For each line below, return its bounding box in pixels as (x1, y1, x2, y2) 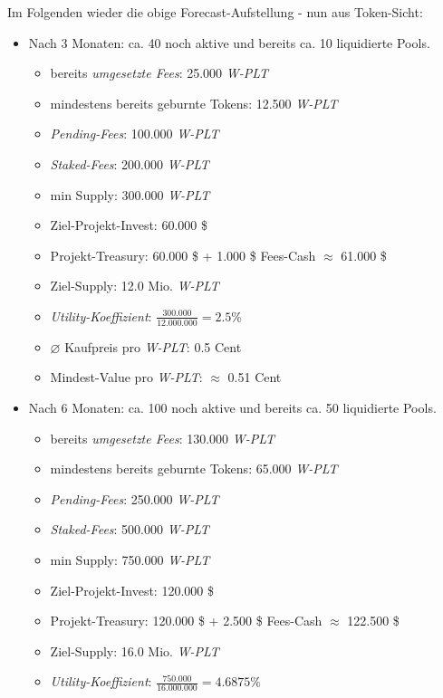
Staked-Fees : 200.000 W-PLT (50, 154, 209, 173)
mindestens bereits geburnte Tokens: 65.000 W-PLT (50, 459, 338, 478)
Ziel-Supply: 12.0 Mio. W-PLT (50, 276, 219, 295)
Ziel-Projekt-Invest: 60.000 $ (50, 215, 207, 234)
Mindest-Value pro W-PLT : (50, 368, 203, 387)
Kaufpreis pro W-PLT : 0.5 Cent (64, 337, 242, 356)
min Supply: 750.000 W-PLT (50, 550, 210, 569)
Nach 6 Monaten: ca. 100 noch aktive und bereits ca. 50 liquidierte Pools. (28, 397, 437, 416)
